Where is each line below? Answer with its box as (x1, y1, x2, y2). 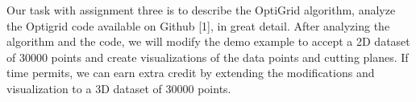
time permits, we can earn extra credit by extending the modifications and (6, 64, 375, 81)
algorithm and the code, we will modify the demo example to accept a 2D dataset (6, 33, 410, 50)
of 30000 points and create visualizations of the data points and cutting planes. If (6, 48, 409, 65)
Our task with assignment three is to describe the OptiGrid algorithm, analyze (6, 2, 396, 18)
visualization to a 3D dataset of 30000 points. (6, 80, 231, 96)
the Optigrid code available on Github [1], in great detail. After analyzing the (6, 17, 390, 34)
